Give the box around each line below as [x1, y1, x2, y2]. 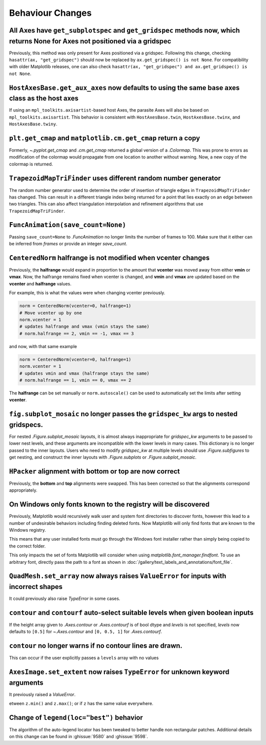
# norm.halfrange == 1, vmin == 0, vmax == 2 [19, 377, 132, 383]
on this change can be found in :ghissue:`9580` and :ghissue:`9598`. [9, 734, 148, 740]
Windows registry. [9, 527, 46, 533]
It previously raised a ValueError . [9, 691, 76, 697]
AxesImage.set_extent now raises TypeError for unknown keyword [9, 668, 230, 676]
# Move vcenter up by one [19, 310, 82, 315]
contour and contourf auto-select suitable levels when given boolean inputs [9, 608, 254, 617]
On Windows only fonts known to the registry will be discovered [9, 500, 210, 509]
